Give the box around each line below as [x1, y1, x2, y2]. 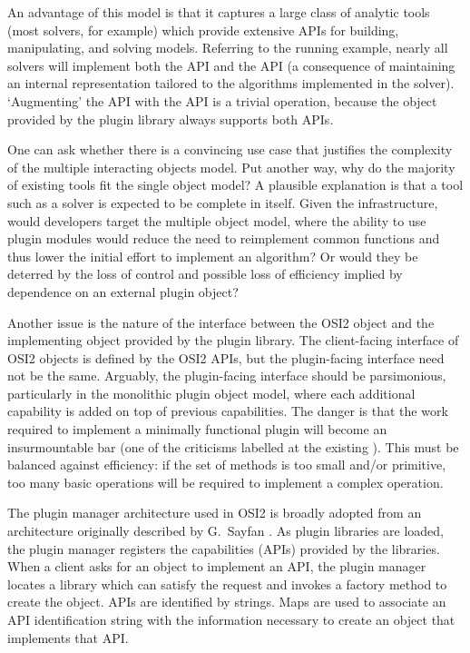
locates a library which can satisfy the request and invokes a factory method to [7, 574, 447, 593]
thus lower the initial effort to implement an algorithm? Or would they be [7, 246, 418, 265]
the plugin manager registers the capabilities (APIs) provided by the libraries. [7, 539, 440, 558]
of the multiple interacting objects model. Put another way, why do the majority [7, 157, 455, 176]
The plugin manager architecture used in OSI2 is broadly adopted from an [7, 503, 422, 522]
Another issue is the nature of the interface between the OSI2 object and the [7, 312, 435, 331]
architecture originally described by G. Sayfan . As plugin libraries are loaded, [7, 521, 444, 540]
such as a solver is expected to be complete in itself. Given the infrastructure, [7, 193, 438, 212]
